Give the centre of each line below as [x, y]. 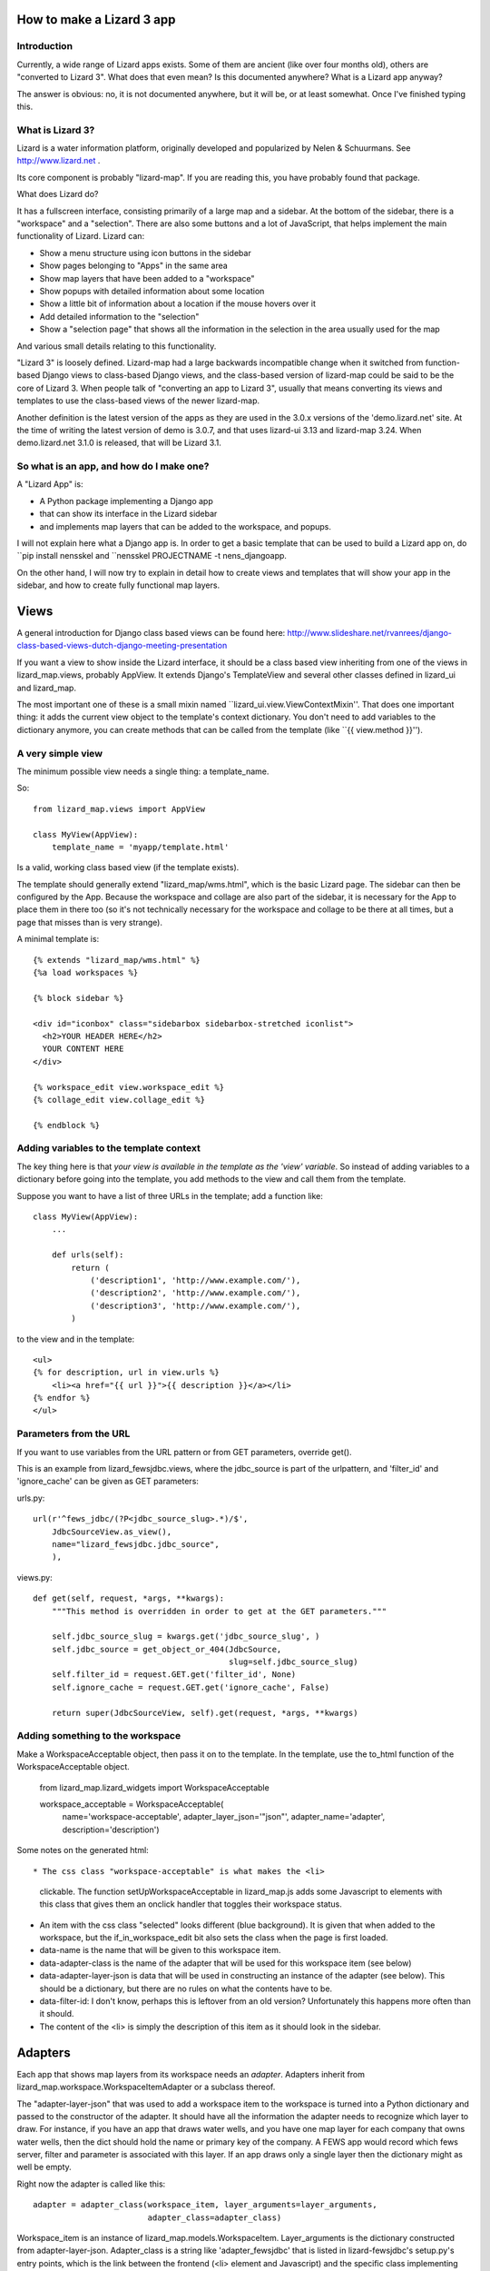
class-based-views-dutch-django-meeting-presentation [122, 646]
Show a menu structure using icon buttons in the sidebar [145, 253]
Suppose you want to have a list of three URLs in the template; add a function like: [170, 1195]
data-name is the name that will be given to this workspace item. [160, 1950]
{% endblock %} [67, 1125]
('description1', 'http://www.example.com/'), [196, 1280]
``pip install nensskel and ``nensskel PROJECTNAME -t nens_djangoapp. [152, 556]
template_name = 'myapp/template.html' [140, 847]
